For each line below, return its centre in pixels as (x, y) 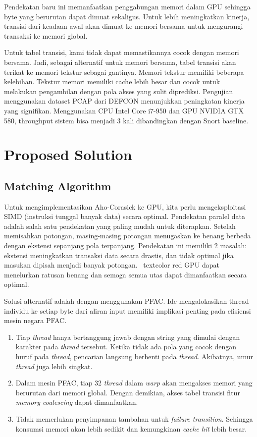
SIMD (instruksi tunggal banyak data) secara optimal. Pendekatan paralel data (125, 216)
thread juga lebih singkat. (54, 366)
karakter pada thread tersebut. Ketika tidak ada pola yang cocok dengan (126, 347)
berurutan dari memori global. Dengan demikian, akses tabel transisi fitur (128, 392)
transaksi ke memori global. (46, 35)
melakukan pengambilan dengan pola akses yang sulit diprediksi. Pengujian (119, 91)
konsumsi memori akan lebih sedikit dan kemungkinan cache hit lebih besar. (131, 428)
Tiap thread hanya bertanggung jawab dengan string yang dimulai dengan (128, 337)
